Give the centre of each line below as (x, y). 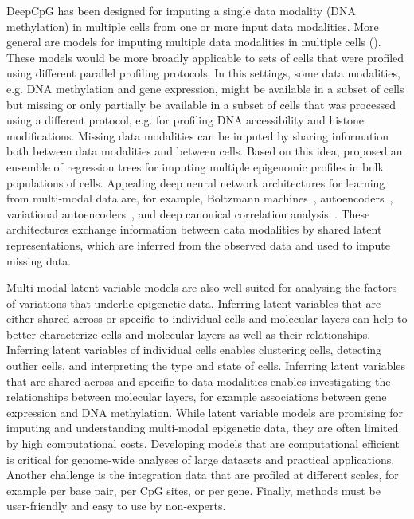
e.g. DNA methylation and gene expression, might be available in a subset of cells (205, 88)
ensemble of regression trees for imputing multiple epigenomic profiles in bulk (195, 166)
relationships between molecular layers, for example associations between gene (197, 397)
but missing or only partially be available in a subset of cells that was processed (201, 104)
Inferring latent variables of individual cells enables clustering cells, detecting (194, 350)
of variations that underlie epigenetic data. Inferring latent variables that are (194, 303)
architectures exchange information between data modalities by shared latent (194, 229)
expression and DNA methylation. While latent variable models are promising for (205, 412)
